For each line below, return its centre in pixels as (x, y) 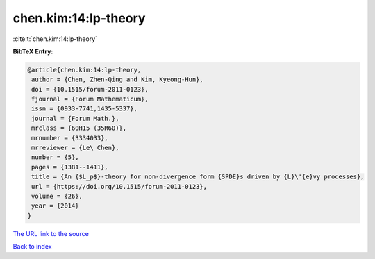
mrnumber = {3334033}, (70, 138)
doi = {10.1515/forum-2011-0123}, (90, 89)
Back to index (32, 247)
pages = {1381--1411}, (70, 167)
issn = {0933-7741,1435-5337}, (85, 109)
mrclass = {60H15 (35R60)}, (79, 128)
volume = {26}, (57, 196)
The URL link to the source (51, 233)
